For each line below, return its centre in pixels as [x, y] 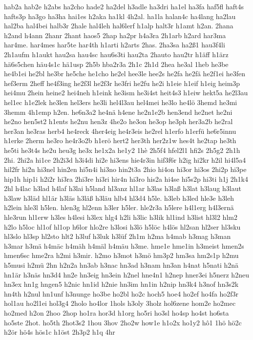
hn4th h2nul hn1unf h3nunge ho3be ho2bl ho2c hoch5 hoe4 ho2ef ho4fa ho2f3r [121, 293]
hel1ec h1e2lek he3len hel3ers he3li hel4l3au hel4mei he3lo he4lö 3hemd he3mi [121, 102]
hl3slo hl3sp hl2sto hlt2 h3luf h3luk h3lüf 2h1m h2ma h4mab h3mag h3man [117, 236]
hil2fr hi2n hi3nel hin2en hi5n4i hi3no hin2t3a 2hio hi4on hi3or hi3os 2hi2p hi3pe [125, 169]
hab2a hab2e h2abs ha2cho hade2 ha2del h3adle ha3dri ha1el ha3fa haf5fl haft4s [124, 6]
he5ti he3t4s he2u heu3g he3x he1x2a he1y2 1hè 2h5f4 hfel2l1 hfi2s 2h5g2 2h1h [122, 150]
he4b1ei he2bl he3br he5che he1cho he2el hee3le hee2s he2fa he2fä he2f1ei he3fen [125, 74]
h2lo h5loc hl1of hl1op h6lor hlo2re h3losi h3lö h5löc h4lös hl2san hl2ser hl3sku [122, 226]
